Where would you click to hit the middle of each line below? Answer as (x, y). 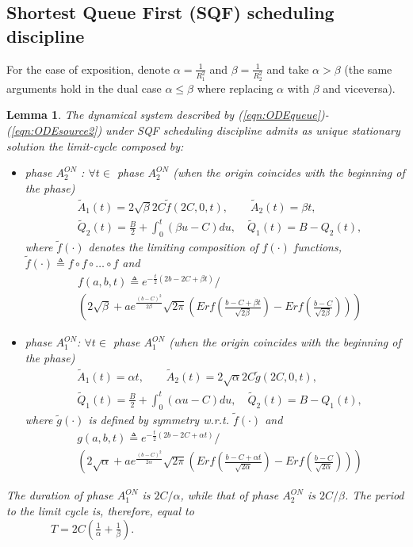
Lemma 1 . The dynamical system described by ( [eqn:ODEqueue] (164, 115)
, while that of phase (229, 495)
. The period (374, 495)
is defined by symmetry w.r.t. (159, 419)
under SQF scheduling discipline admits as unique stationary (253, 130)
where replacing (235, 88)
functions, (317, 247)
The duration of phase (60, 495)
